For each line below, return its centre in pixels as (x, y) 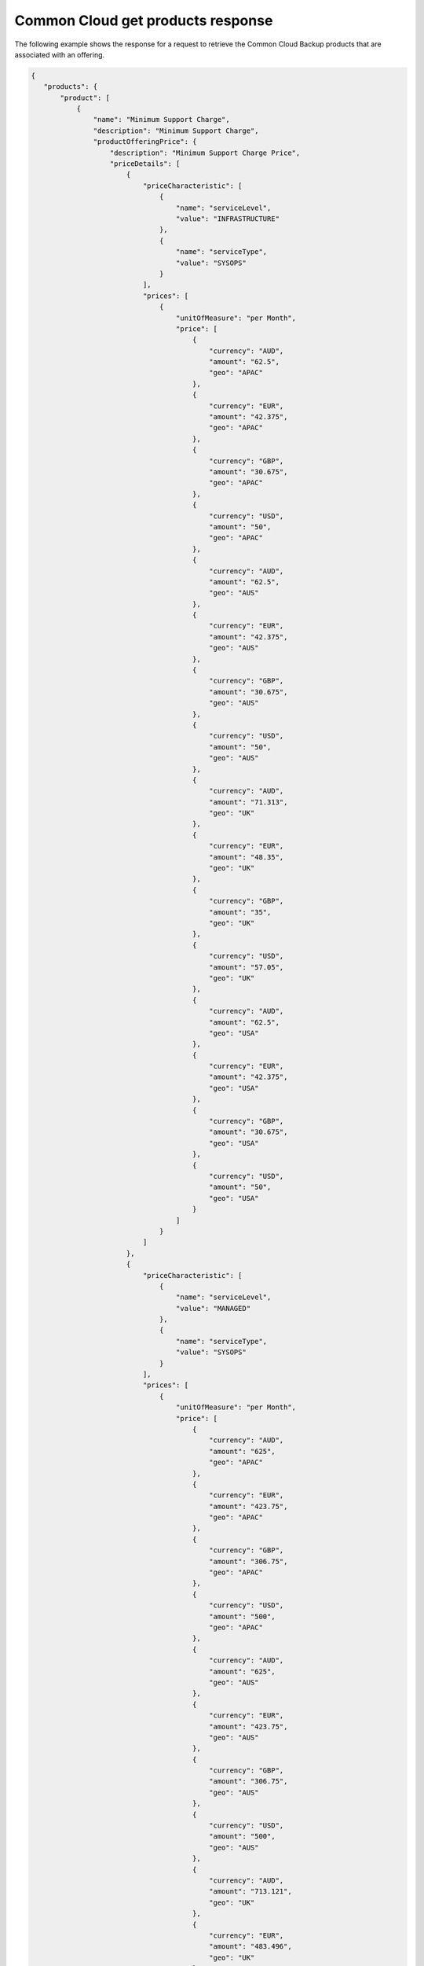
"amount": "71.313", (249, 802)
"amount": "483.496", (250, 1947)
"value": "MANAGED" (213, 1308)
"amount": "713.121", (250, 1892)
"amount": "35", (240, 912)
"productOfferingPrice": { (145, 142)
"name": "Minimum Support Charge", (162, 120)
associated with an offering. (60, 54)
